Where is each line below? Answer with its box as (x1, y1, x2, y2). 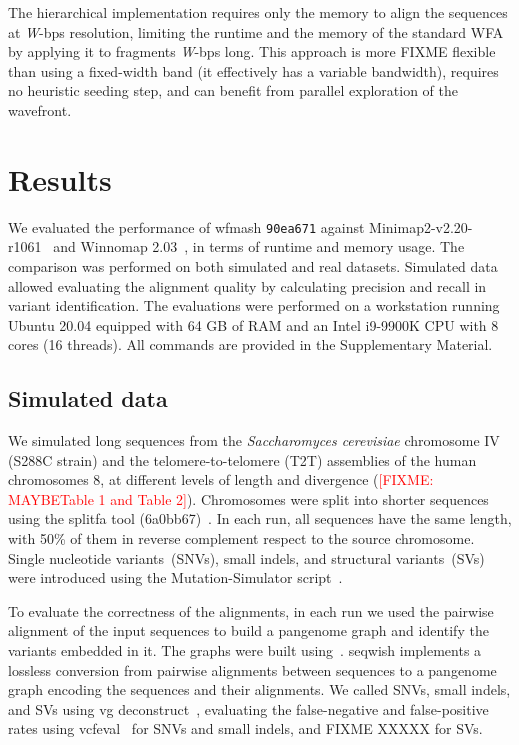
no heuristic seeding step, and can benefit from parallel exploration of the (8, 80, 458, 101)
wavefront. (8, 99, 72, 120)
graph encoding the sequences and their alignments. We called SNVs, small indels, (8, 679, 511, 700)
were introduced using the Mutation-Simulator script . (8, 567, 343, 588)
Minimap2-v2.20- (369, 216, 473, 237)
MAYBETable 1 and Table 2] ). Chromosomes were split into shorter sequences (8, 488, 489, 509)
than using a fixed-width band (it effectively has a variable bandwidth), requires (8, 60, 499, 81)
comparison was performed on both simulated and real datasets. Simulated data (8, 255, 498, 276)
